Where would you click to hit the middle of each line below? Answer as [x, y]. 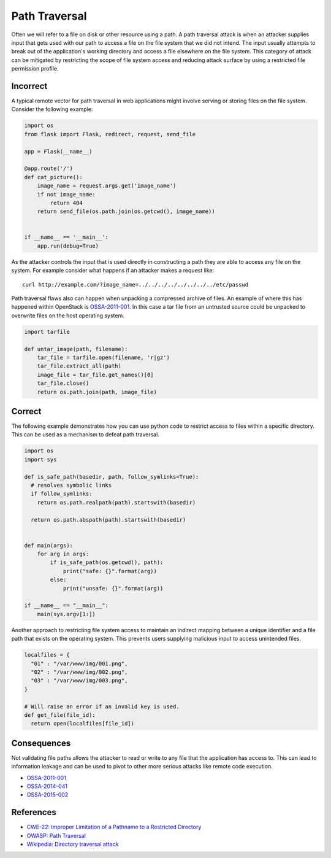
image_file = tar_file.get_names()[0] [95, 375]
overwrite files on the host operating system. [68, 315]
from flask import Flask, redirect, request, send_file [110, 134]
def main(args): [49, 545]
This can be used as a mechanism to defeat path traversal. [85, 435]
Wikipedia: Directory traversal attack [73, 844]
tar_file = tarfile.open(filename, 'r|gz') [103, 357]
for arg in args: [63, 554]
